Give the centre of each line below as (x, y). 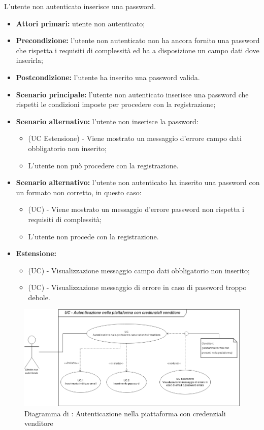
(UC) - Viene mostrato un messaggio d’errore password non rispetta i (136, 209)
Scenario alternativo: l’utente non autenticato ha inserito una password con (138, 182)
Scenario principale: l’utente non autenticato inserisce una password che (132, 94)
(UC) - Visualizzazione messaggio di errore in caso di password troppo (137, 287)
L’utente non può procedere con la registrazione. (103, 165)
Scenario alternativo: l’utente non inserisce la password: (107, 121)
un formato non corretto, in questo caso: (79, 192)
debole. (39, 297)
